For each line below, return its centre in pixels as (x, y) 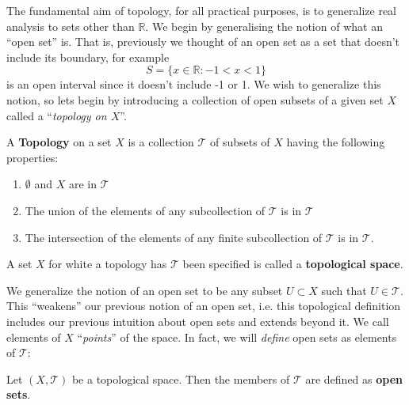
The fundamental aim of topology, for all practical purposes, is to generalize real (201, 10)
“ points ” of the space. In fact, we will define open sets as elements (237, 337)
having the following (336, 142)
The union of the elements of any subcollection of (145, 210)
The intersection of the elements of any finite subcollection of (174, 237)
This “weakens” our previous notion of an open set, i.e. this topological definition (204, 306)
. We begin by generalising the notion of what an (264, 26)
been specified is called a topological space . (293, 264)
